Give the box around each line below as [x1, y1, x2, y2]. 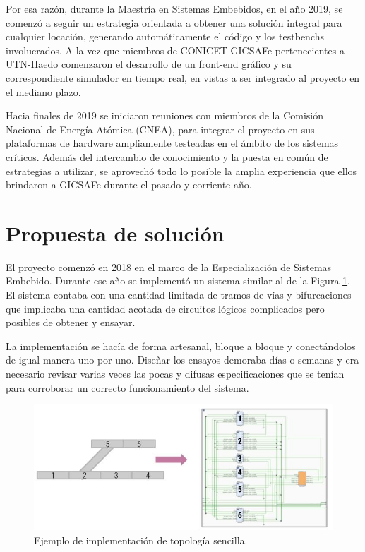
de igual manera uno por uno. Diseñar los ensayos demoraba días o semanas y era [6, 352, 359, 367]
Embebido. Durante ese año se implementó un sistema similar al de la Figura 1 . [6, 273, 350, 288]
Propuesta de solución [6, 218, 225, 247]
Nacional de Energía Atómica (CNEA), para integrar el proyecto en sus [6, 121, 315, 136]
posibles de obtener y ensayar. [6, 315, 136, 330]
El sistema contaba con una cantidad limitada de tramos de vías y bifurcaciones [6, 287, 352, 302]
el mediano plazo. [6, 84, 81, 99]
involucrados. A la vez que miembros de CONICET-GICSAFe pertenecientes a [6, 42, 345, 57]
